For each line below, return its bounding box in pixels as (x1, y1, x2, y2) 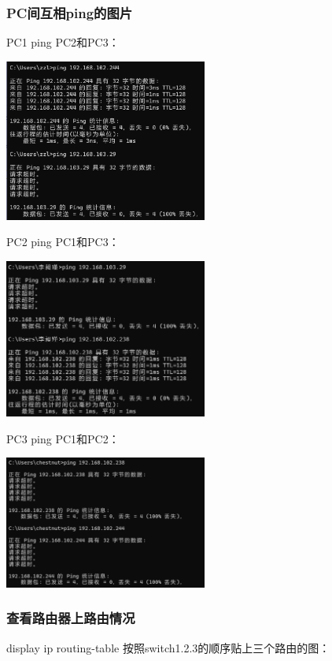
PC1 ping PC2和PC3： (6, 34, 120, 50)
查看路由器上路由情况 (6, 608, 135, 628)
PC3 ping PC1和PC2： (6, 430, 120, 446)
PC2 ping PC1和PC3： (6, 233, 120, 250)
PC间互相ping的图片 (6, 2, 133, 22)
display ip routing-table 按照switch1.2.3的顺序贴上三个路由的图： (6, 639, 330, 655)
